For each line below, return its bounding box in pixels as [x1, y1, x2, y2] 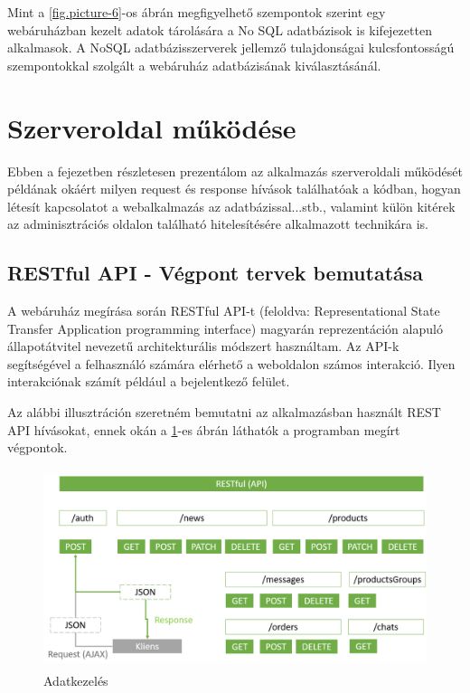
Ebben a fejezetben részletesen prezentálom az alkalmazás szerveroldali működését [7, 161, 463, 180]
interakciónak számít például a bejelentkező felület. [7, 372, 290, 391]
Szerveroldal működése [7, 109, 296, 146]
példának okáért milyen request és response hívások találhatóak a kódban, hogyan [7, 179, 461, 198]
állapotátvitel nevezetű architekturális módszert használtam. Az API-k [7, 337, 399, 356]
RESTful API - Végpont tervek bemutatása [7, 259, 424, 287]
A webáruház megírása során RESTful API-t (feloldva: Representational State [7, 301, 440, 320]
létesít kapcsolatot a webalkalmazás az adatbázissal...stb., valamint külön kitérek [7, 196, 456, 215]
